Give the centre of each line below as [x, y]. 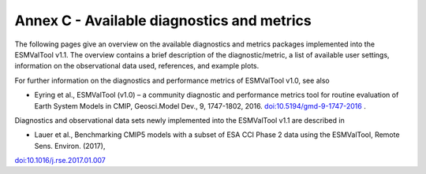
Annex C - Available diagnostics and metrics [163, 20]
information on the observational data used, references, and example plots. [137, 66]
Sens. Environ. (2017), [70, 146]
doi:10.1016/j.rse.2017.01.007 [60, 161]
